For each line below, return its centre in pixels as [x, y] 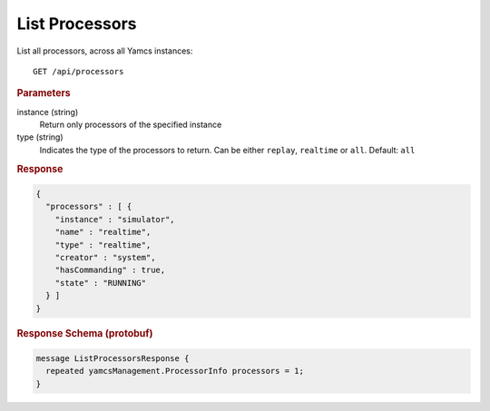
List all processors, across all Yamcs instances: [105, 51]
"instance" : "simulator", [115, 219]
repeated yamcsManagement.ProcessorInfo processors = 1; [175, 371]
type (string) [40, 137]
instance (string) [48, 112]
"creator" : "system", [105, 257]
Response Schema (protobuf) [85, 333]
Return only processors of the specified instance [131, 124]
